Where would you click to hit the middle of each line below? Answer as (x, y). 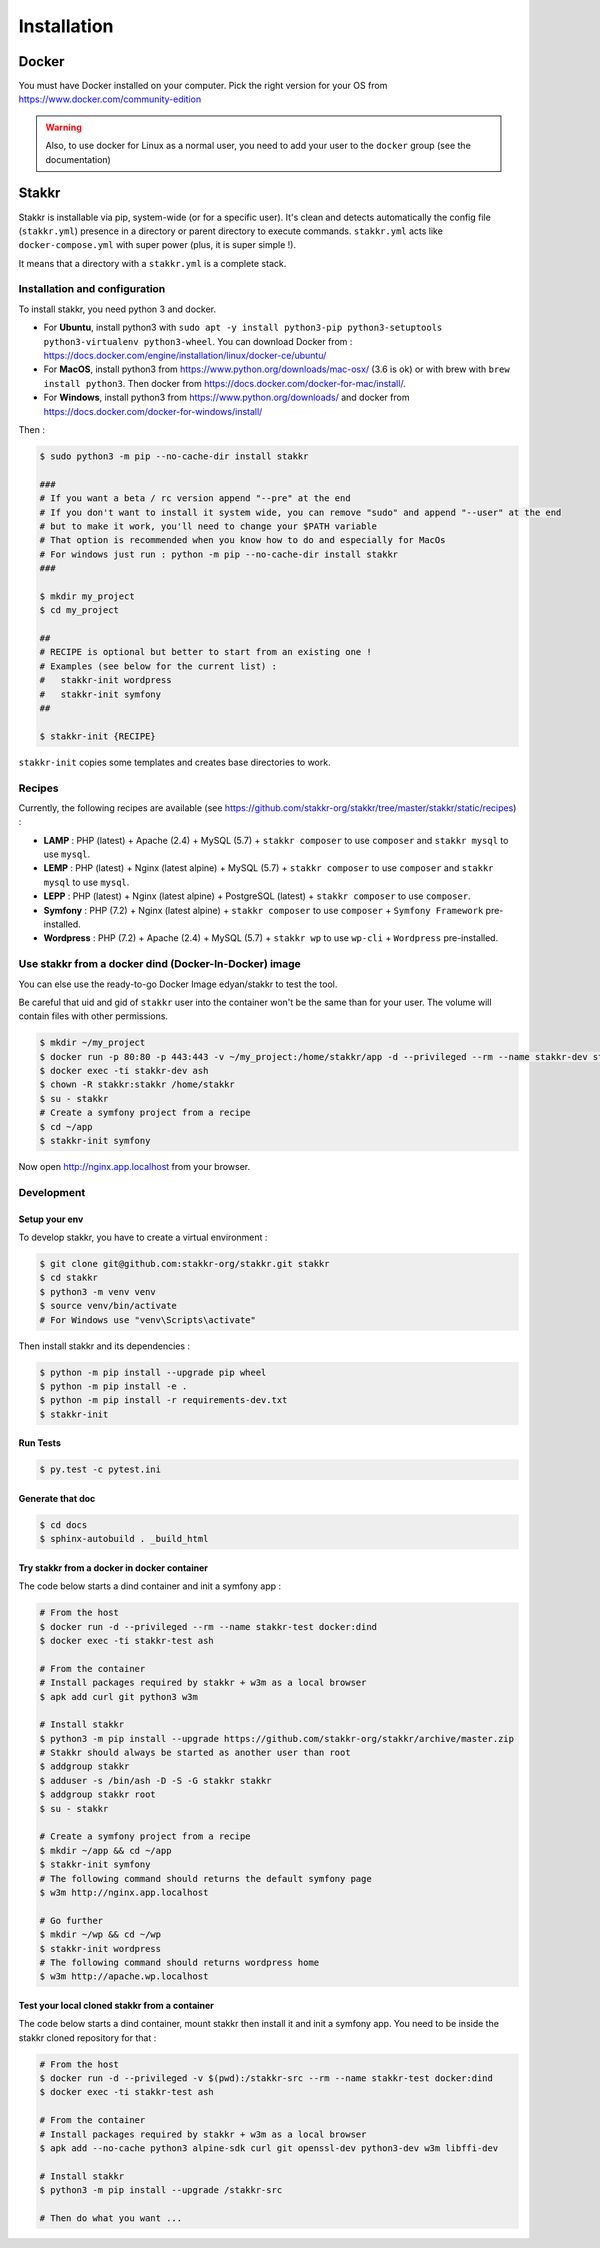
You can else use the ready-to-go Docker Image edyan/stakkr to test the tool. (178, 984)
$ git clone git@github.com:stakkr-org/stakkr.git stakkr (184, 1263)
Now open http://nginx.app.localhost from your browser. (134, 1167)
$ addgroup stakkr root (98, 1794)
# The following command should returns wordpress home (179, 1962)
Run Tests (40, 1443)
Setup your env (51, 1219)
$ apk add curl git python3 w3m (119, 1696)
